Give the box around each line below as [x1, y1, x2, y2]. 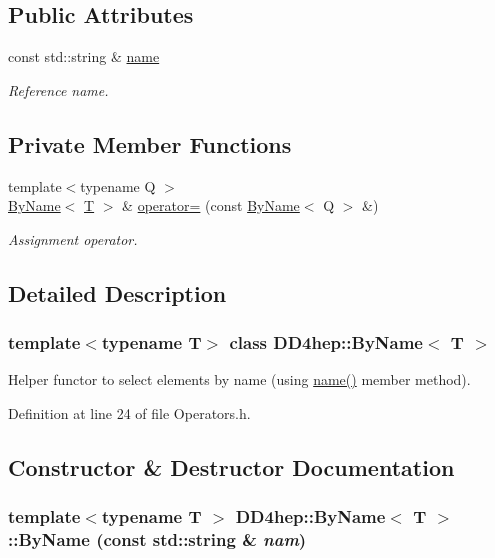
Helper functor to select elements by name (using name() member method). [8, 369, 471, 390]
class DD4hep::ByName [229, 330, 423, 355]
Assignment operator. [8, 228, 138, 249]
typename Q [80, 175, 156, 196]
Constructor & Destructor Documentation [8, 451, 455, 482]
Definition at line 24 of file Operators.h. [8, 402, 251, 423]
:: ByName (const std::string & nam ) [8, 527, 307, 552]
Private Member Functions [8, 128, 292, 159]
